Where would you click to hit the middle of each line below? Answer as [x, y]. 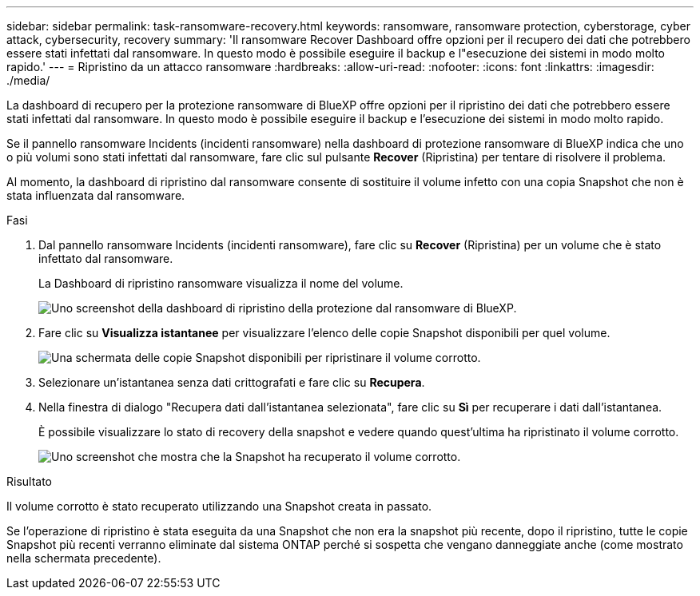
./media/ [28, 80]
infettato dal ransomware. [106, 258]
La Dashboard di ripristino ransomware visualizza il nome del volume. [221, 283]
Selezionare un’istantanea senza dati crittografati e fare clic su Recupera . [232, 382]
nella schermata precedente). [84, 558]
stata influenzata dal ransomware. [96, 195]
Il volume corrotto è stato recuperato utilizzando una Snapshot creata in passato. [219, 506]
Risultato [30, 481]
